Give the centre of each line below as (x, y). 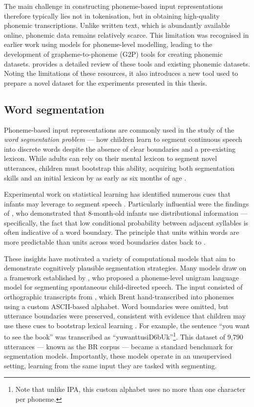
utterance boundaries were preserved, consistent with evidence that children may (125, 316)
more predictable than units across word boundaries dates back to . (105, 242)
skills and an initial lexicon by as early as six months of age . (95, 177)
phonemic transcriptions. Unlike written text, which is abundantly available (117, 25)
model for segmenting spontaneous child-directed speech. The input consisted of (123, 287)
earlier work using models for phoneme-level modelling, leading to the (108, 44)
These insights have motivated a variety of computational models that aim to (120, 258)
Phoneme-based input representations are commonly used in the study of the (119, 129)
